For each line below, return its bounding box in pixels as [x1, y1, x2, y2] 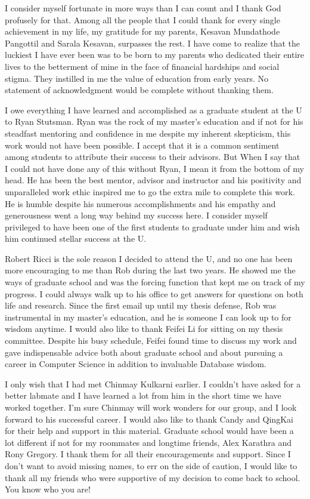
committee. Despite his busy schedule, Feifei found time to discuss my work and [5, 334, 297, 347]
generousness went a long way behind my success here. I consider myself [5, 209, 268, 221]
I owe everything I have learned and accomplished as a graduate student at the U [5, 103, 302, 116]
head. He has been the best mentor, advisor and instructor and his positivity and [5, 174, 302, 186]
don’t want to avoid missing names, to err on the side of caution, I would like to [5, 459, 297, 472]
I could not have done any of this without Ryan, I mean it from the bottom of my [5, 162, 304, 174]
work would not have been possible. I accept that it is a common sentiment [5, 138, 280, 151]
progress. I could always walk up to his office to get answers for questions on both [5, 287, 303, 300]
